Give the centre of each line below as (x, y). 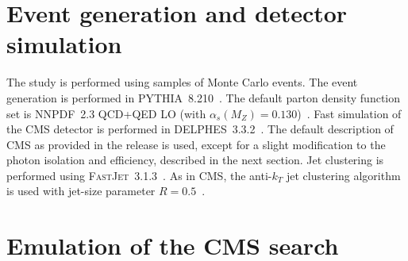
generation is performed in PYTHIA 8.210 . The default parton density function (204, 97)
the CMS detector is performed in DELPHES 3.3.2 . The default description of (200, 129)
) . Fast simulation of (349, 113)
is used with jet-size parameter (81, 191)
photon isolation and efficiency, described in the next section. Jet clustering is (195, 160)
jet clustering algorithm (343, 175)
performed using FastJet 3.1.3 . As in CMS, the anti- (139, 175)
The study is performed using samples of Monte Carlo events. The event (182, 82)
